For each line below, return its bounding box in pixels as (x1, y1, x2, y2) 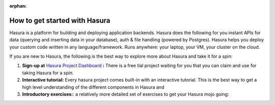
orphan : (9, 3, 27, 9)
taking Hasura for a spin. (22, 69, 74, 76)
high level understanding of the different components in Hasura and (22, 84, 164, 90)
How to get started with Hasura (9, 16, 111, 25)
